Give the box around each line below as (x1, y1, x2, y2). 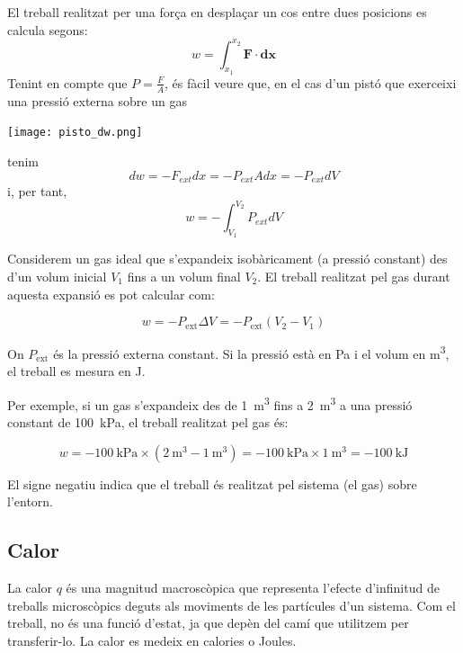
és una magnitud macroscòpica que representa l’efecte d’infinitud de (66, 578, 440, 597)
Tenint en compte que (7, 73, 128, 92)
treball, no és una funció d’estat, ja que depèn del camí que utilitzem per (7, 613, 409, 632)
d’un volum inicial (7, 266, 107, 285)
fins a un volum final (127, 266, 241, 285)
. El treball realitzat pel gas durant (257, 266, 450, 285)
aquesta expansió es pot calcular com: (7, 284, 215, 303)
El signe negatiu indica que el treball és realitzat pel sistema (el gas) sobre (7, 474, 417, 493)
